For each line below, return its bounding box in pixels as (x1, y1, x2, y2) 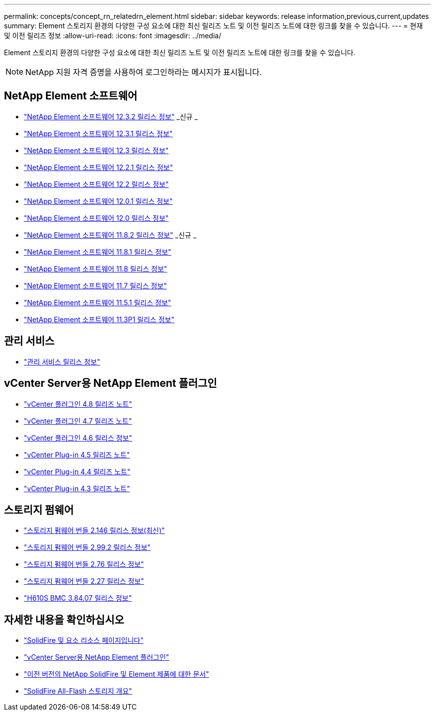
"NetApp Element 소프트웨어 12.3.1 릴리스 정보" (24, 129, 173, 138)
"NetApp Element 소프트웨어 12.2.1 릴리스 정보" (24, 163, 173, 172)
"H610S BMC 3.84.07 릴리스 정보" (24, 594, 132, 603)
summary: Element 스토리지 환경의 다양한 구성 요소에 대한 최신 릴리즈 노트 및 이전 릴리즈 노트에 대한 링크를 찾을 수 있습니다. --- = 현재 (4, 21, 423, 30)
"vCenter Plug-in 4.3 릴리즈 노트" (24, 484, 130, 493)
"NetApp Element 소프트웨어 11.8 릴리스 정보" (24, 264, 167, 273)
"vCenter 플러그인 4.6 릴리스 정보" (24, 433, 133, 442)
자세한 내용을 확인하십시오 (4, 613, 124, 626)
